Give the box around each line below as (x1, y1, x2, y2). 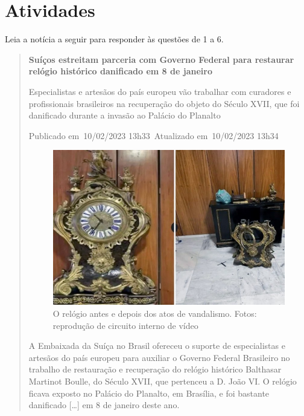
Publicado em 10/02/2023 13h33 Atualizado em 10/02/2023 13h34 (28, 129, 279, 141)
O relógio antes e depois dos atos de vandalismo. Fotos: (52, 307, 257, 319)
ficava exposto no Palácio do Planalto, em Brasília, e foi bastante (28, 386, 270, 399)
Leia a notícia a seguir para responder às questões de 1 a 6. (5, 33, 224, 45)
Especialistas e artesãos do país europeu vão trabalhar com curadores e (28, 85, 291, 97)
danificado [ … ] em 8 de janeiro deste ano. (28, 398, 180, 411)
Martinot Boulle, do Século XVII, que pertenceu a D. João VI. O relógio (28, 374, 297, 387)
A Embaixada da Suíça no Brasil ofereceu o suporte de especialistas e (28, 339, 285, 352)
